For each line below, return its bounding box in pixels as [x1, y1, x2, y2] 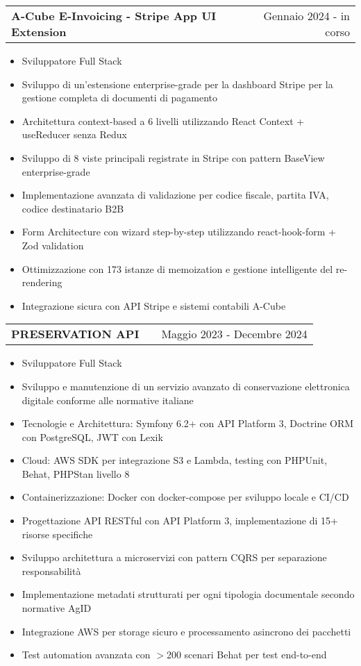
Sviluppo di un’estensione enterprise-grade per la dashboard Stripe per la [22, 76, 333, 91]
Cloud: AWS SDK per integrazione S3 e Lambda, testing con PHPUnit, [22, 453, 328, 467]
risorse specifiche [22, 526, 93, 541]
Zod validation [22, 238, 84, 252]
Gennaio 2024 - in [263, 8, 350, 24]
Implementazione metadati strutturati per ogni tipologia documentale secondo [22, 587, 355, 601]
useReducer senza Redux [22, 127, 127, 142]
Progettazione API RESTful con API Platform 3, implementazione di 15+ [22, 513, 338, 528]
